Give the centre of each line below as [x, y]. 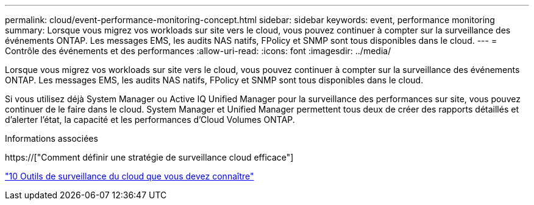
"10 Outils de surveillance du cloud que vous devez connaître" [130, 176]
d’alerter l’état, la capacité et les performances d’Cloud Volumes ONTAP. [150, 120]
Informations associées [52, 138]
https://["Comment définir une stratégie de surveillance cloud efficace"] [149, 157]
